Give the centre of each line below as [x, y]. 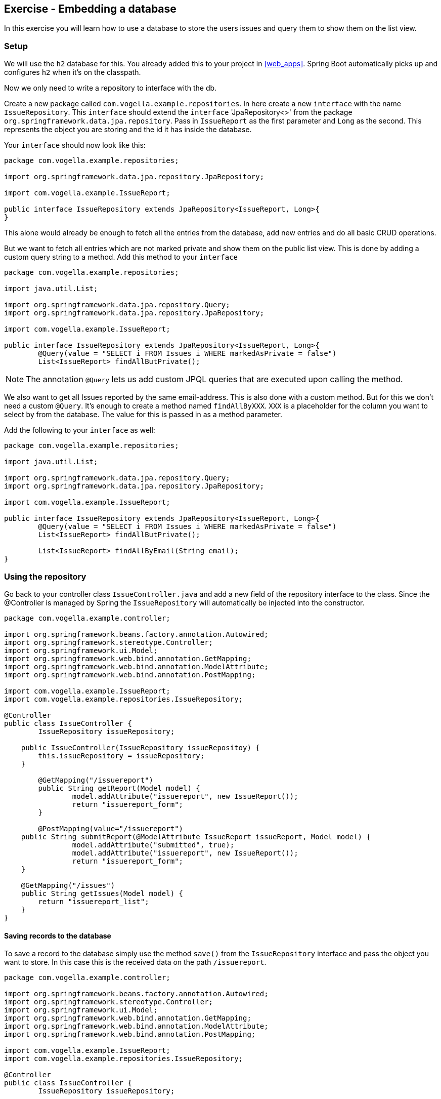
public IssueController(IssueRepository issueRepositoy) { [140, 747]
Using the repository [45, 576]
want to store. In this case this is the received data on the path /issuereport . [135, 962]
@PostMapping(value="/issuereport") [111, 828]
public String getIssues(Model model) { [102, 893]
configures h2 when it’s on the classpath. [73, 72]
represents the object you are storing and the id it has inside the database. [128, 130]
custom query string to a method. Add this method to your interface [121, 257]
